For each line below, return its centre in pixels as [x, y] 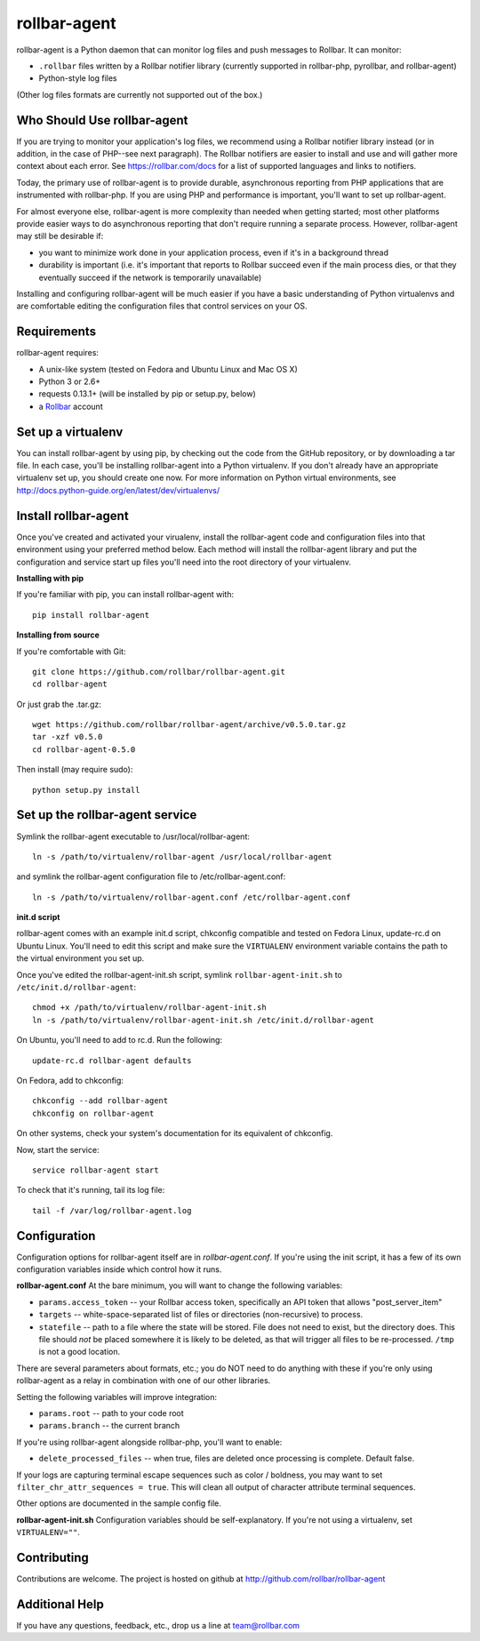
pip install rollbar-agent [91, 615]
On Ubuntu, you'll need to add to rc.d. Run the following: [119, 1040]
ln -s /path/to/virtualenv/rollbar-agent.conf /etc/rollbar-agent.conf [192, 897]
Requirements [56, 332]
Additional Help [60, 1604]
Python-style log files [78, 78]
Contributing [52, 1557]
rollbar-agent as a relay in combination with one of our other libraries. [144, 1381]
